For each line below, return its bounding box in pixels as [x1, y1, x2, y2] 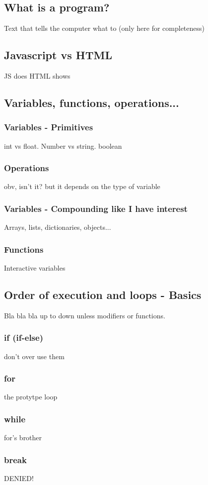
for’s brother [4, 432, 42, 443]
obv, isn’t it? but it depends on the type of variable [4, 181, 160, 192]
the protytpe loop [4, 391, 58, 402]
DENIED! [4, 473, 34, 484]
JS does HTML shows [4, 71, 70, 81]
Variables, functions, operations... [4, 95, 179, 110]
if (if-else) [4, 331, 43, 344]
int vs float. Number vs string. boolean [4, 140, 122, 151]
